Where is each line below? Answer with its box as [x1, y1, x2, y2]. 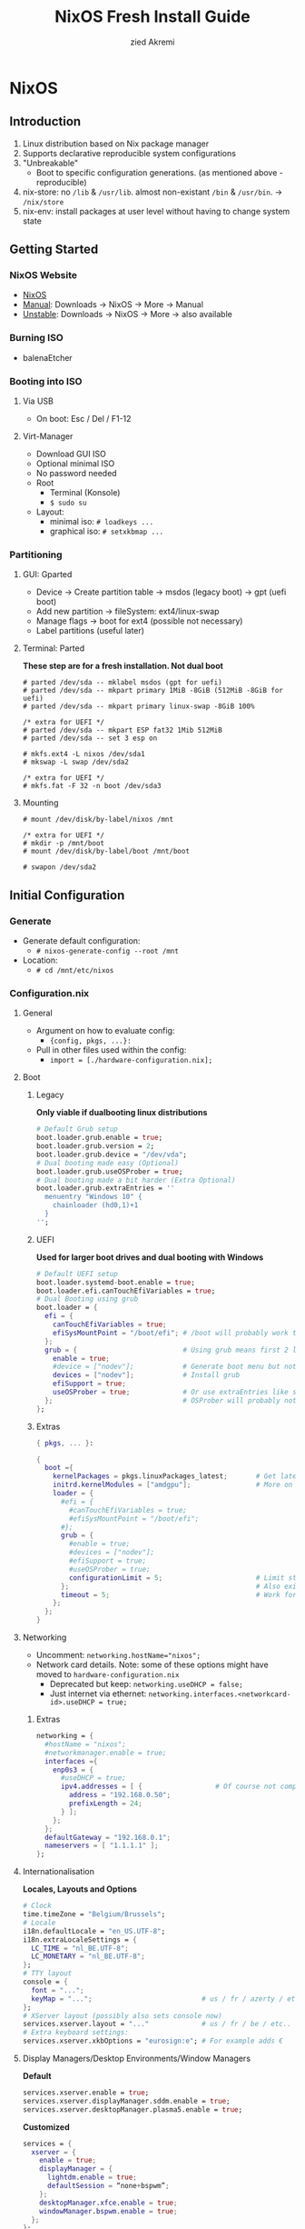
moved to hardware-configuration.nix [35, 1669, 180, 1680]
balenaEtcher [22, 352, 73, 363]
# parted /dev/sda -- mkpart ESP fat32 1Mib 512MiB [22, 725, 222, 735]
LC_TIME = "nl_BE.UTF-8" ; [31, 1944, 130, 1953]
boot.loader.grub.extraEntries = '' [35, 1184, 175, 1193]
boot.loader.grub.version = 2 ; [35, 1142, 155, 1151]
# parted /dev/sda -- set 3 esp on [22, 734, 158, 743]
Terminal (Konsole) [49, 487, 121, 498]
